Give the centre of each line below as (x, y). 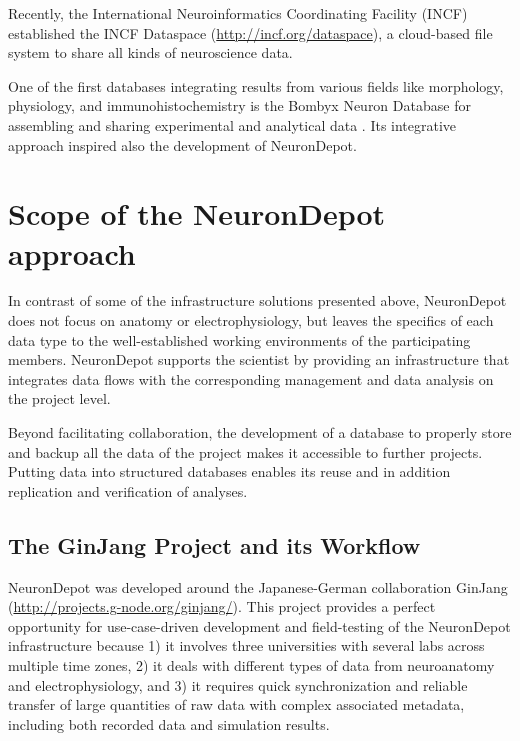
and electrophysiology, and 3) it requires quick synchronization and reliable (238, 684)
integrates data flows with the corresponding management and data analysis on (251, 378)
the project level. (59, 398)
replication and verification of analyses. (128, 490)
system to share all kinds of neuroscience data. (150, 52)
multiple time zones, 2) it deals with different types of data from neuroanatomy (251, 664)
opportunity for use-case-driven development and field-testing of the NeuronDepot (259, 625)
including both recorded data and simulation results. (169, 723)
